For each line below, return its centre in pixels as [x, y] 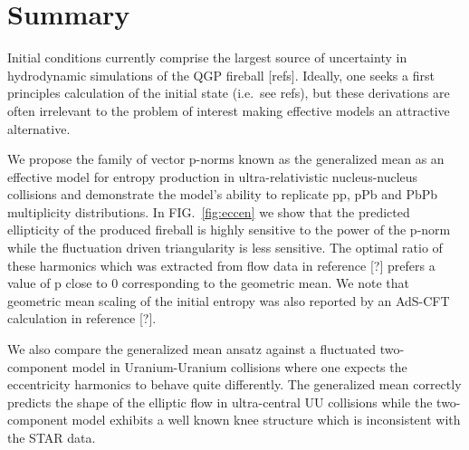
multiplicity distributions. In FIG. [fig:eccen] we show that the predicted [209, 211]
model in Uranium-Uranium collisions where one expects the [239, 366]
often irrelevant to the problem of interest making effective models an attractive [229, 110]
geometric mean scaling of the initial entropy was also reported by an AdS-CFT [229, 300]
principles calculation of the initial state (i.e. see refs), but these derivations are [229, 93]
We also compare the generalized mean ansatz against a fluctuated [192, 349]
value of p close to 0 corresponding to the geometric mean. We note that [208, 283]
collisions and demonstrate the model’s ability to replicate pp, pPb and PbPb [223, 194]
